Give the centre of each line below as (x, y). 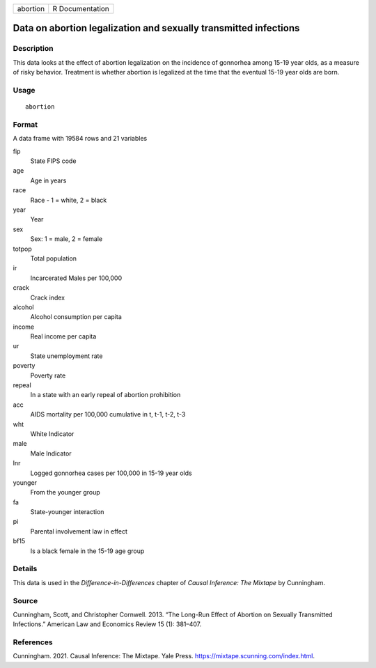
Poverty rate (48, 375)
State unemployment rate (66, 356)
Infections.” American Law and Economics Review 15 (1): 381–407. (107, 624)
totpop (22, 249)
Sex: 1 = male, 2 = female (66, 239)
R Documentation (81, 9)
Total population (53, 258)
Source (25, 600)
